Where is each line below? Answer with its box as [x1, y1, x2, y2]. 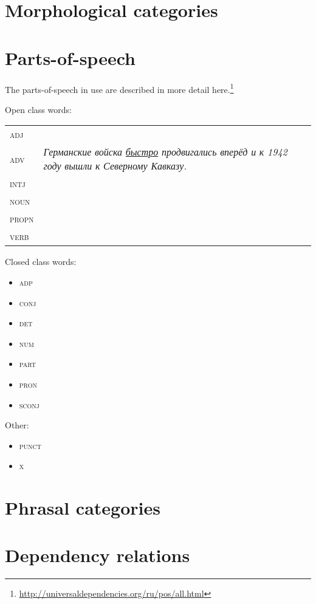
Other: [5, 419, 29, 431]
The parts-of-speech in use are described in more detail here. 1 [5, 81, 234, 95]
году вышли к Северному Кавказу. [43, 159, 187, 173]
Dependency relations [5, 543, 190, 568]
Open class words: [5, 103, 72, 115]
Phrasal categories [5, 495, 160, 520]
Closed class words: [5, 255, 77, 268]
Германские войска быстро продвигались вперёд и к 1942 [43, 145, 287, 159]
